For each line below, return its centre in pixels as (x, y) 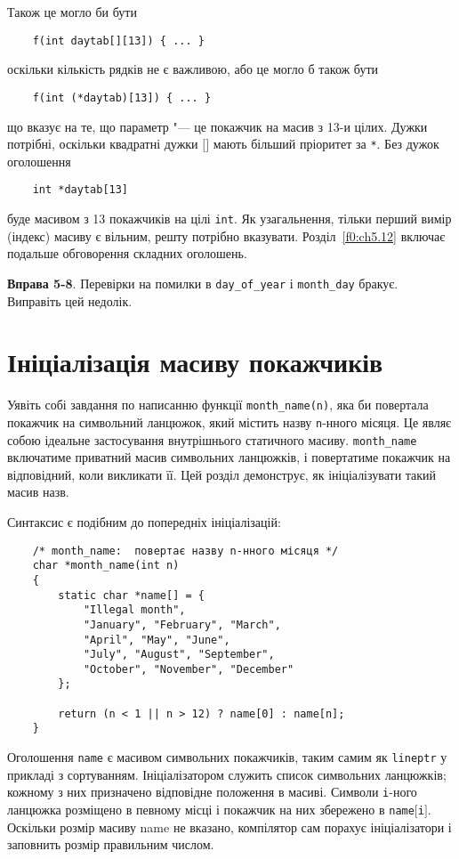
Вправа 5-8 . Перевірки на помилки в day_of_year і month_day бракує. (203, 283)
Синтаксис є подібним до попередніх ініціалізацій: (144, 521)
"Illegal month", (134, 610)
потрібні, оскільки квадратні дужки (103, 144)
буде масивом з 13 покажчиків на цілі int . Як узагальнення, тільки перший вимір (229, 218)
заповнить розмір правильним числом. (111, 844)
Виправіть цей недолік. (70, 300)
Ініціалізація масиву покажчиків (195, 362)
